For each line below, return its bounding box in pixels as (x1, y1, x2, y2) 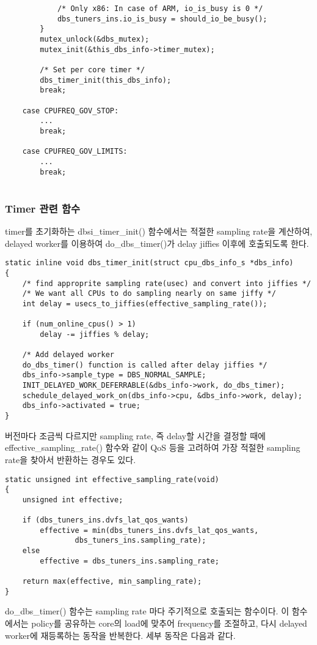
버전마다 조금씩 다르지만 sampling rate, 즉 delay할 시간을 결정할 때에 (5, 429, 266, 442)
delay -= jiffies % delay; (40, 330, 150, 339)
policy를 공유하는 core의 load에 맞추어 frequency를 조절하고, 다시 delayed (31, 616, 307, 629)
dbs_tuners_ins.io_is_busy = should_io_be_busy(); (57, 14, 268, 23)
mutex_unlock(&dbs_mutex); (40, 34, 150, 43)
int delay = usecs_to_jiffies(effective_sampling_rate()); (22, 299, 268, 308)
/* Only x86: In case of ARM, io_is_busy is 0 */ (57, 4, 263, 13)
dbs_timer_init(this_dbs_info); (40, 75, 172, 85)
